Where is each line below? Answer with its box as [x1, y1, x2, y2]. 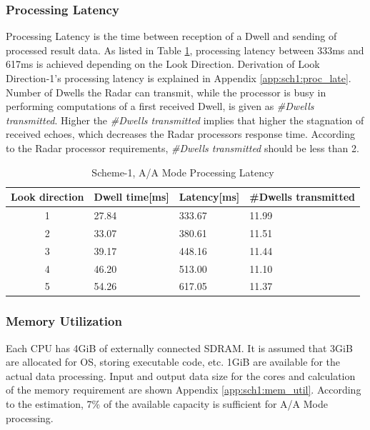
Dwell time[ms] [94, 189, 169, 204]
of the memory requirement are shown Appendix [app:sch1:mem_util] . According [6, 382, 361, 397]
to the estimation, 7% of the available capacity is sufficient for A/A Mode [6, 396, 328, 411]
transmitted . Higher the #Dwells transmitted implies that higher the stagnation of [6, 112, 364, 127]
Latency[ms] [179, 189, 240, 204]
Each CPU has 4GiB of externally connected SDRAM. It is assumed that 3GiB [6, 340, 353, 355]
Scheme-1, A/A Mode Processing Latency [91, 164, 274, 179]
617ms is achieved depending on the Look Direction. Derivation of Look [6, 56, 320, 71]
